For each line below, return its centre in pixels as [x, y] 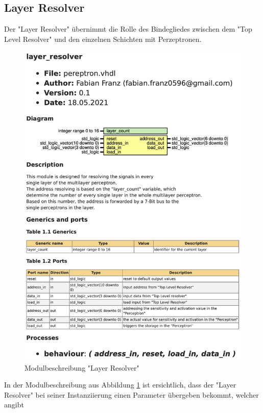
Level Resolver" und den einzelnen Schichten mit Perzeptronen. [103, 39]
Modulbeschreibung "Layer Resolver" [82, 367]
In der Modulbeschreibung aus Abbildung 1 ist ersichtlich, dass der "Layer [120, 385]
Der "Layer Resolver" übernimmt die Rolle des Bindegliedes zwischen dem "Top [128, 29]
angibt [14, 405]
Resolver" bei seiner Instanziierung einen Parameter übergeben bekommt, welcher [131, 394]
